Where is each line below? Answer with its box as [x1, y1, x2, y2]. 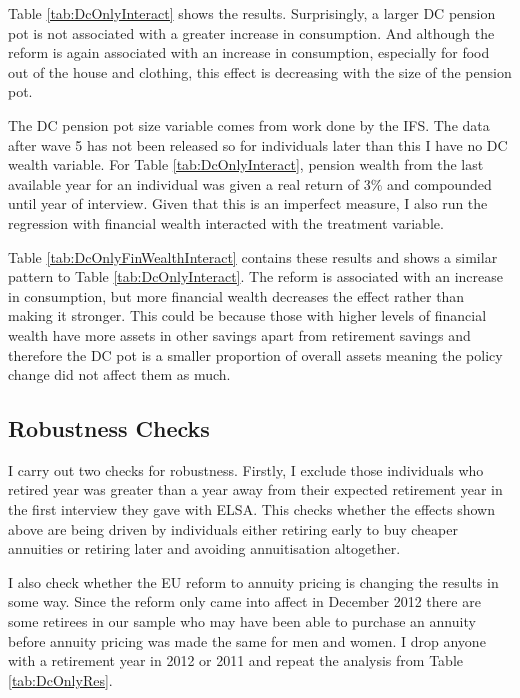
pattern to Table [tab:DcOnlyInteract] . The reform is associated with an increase [8, 266, 503, 287]
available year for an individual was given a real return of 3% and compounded [8, 173, 492, 194]
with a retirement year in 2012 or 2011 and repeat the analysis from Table [8, 650, 463, 671]
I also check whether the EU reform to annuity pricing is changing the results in [8, 571, 499, 592]
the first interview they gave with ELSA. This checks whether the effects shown [8, 499, 495, 520]
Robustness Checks [8, 413, 210, 444]
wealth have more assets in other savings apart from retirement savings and [8, 324, 471, 345]
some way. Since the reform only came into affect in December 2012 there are [8, 591, 481, 612]
